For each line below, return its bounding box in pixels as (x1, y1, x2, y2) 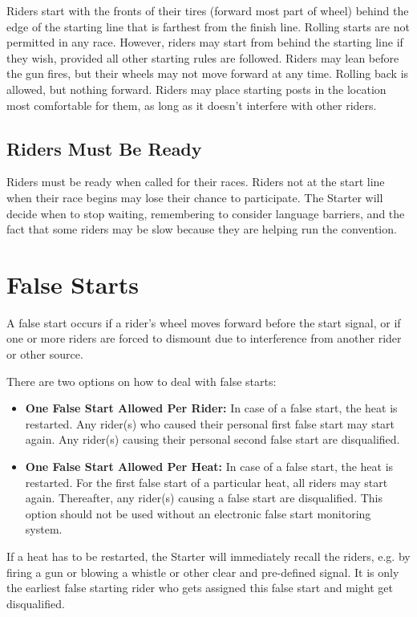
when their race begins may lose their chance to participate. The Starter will (6, 189, 383, 205)
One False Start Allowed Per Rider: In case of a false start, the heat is (25, 400, 398, 416)
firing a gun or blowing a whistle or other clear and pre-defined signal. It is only (6, 563, 399, 580)
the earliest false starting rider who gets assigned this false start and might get (6, 579, 393, 596)
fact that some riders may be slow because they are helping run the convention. (6, 221, 397, 237)
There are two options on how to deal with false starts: (6, 372, 277, 389)
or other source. (6, 346, 83, 363)
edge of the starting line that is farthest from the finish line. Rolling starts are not (6, 18, 410, 35)
